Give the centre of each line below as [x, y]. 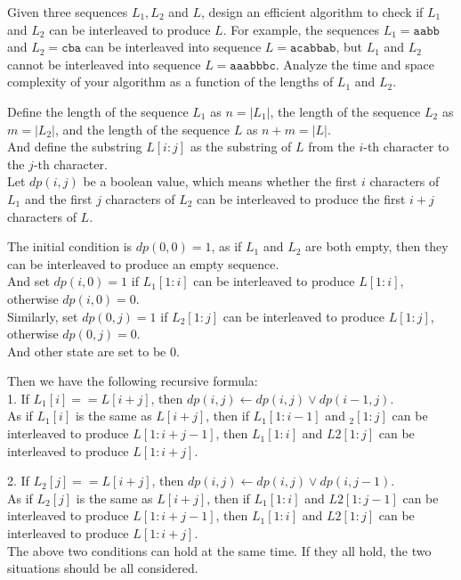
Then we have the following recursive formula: [133, 381]
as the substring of [241, 147]
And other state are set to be [87, 351]
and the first [58, 198]
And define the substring [75, 147]
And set [28, 281]
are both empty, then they [377, 246]
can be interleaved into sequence [173, 47]
